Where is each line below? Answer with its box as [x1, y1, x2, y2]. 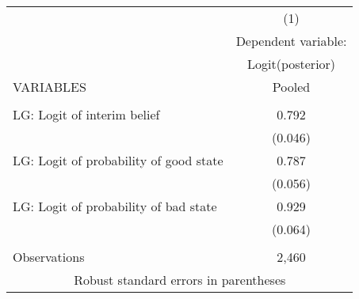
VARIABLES [13, 78, 86, 96]
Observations [13, 248, 85, 266]
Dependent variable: [235, 32, 347, 50]
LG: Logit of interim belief [13, 105, 160, 123]
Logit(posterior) [247, 55, 336, 73]
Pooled [272, 78, 311, 96]
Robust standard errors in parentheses [74, 271, 286, 289]
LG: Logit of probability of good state [13, 151, 223, 169]
